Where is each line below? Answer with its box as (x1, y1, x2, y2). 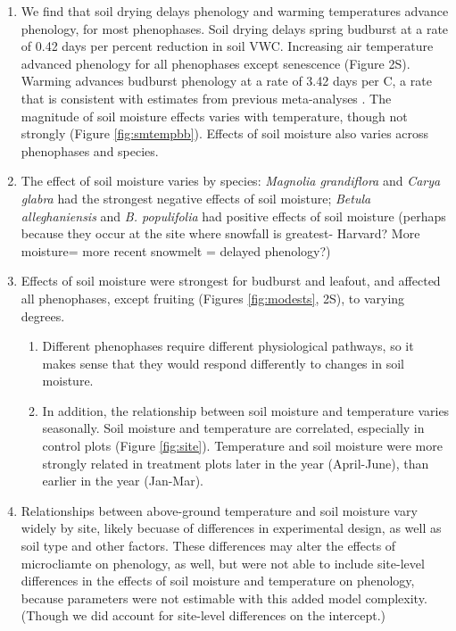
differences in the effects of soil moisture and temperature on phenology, (21, 571, 415, 590)
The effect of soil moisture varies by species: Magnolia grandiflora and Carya (21, 171, 441, 190)
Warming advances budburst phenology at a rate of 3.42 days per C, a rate (21, 71, 432, 90)
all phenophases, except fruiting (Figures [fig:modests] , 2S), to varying (21, 288, 405, 307)
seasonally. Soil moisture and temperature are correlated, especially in (42, 419, 425, 437)
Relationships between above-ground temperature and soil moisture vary (21, 501, 418, 519)
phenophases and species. (21, 141, 159, 160)
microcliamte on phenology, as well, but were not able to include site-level (21, 553, 425, 572)
